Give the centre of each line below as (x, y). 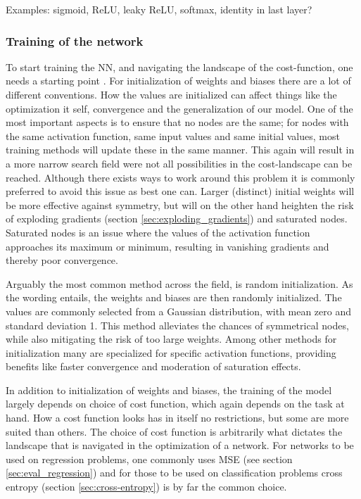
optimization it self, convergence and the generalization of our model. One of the (179, 108)
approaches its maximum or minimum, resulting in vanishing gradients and (167, 246)
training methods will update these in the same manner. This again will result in (180, 150)
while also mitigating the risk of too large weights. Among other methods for (171, 339)
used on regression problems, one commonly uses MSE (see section (149, 459)
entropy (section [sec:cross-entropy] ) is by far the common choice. (146, 487)
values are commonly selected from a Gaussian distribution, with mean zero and (179, 311)
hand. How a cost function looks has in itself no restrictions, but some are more (177, 418)
